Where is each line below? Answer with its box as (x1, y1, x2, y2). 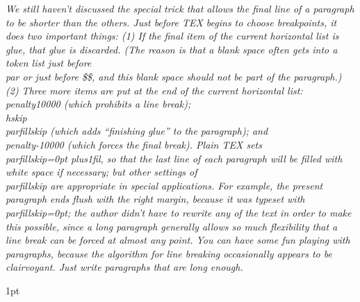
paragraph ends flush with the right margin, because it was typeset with (6, 192, 305, 206)
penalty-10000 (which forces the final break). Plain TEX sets (6, 137, 262, 151)
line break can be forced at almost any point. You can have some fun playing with (6, 233, 350, 247)
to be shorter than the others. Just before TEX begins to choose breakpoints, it (6, 15, 337, 29)
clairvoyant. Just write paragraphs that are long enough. (6, 260, 243, 274)
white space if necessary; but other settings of (6, 165, 197, 179)
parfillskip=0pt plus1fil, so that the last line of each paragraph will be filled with (6, 151, 343, 165)
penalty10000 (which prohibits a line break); (6, 97, 191, 111)
